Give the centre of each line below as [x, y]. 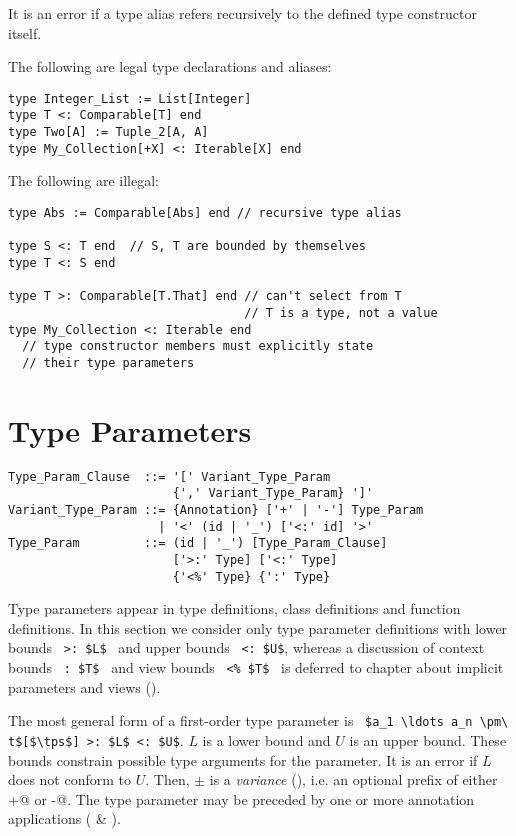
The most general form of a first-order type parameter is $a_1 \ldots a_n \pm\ [258, 720]
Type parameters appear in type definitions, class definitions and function [234, 608]
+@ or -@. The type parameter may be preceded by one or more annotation [241, 798]
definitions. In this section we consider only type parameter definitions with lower [258, 627]
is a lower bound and [266, 740]
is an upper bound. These [428, 740]
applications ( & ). [64, 818]
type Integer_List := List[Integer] [130, 98]
